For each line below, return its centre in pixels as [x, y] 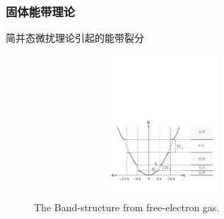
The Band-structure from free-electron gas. [127, 207]
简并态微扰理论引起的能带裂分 [75, 38]
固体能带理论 [41, 11]
